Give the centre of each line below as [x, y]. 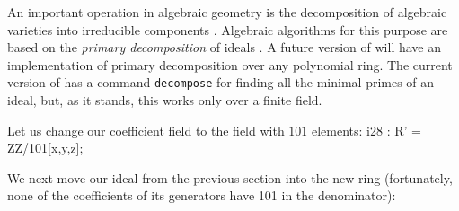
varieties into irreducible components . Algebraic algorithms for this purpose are [228, 29]
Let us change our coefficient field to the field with [146, 130]
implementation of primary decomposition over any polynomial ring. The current [230, 64]
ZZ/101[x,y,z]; [45, 148]
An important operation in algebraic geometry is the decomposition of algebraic [227, 12]
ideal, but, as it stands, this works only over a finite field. [165, 100]
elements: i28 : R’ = [366, 130]
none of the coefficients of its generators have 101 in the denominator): [202, 195]
